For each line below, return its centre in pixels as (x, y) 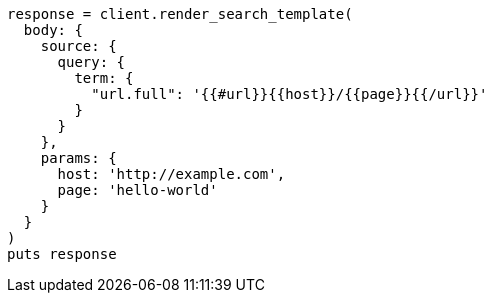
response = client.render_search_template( (180, 14)
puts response (62, 254)
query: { (91, 62)
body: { (53, 30)
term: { (104, 78)
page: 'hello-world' (137, 190)
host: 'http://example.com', (171, 174)
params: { (78, 158)
